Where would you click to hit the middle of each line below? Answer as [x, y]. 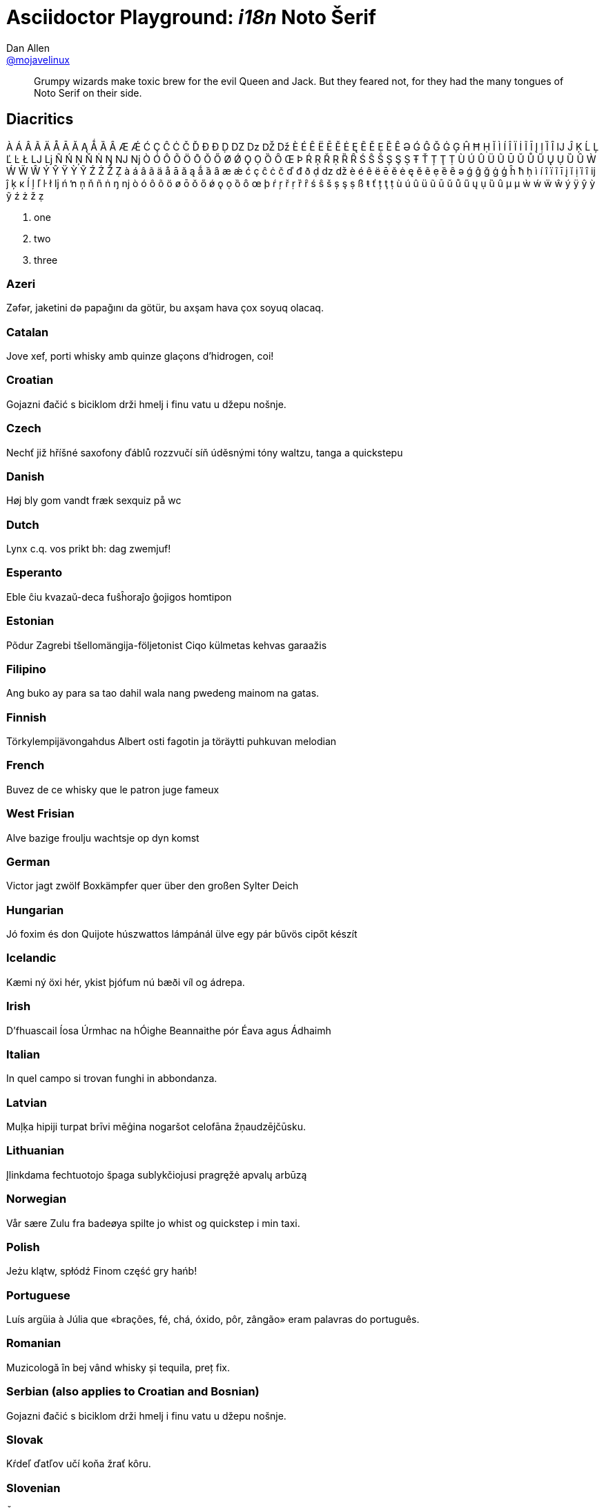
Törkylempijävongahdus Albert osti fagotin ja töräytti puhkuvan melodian [172, 742]
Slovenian [33, 1488]
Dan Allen [28, 48]
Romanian [34, 1343]
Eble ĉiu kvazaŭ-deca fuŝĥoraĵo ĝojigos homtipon [119, 597]
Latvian [27, 1102]
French [26, 765]
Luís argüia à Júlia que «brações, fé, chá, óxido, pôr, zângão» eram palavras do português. [213, 1319]
